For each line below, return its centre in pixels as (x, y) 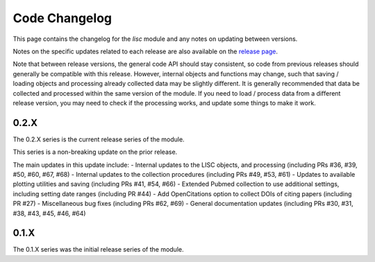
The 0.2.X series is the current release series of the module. (99, 139)
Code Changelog (62, 18)
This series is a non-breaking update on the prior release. (95, 152)
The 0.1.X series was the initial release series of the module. (98, 250)
